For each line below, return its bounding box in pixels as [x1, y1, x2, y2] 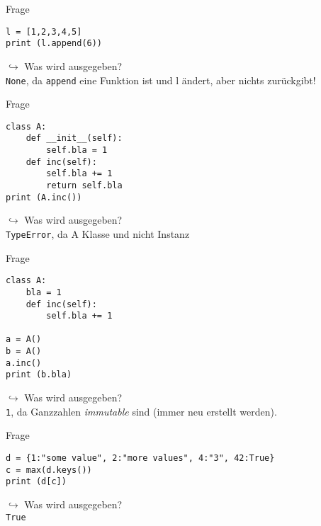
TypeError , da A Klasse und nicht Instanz [6, 226, 190, 241]
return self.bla [46, 181, 123, 191]
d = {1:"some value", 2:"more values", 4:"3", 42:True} [6, 452, 275, 463]
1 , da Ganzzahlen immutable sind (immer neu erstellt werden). [6, 404, 277, 418]
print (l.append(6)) [6, 38, 103, 49]
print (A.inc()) [6, 192, 82, 202]
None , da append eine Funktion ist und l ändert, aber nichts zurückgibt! [6, 72, 316, 87]
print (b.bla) [6, 370, 72, 380]
